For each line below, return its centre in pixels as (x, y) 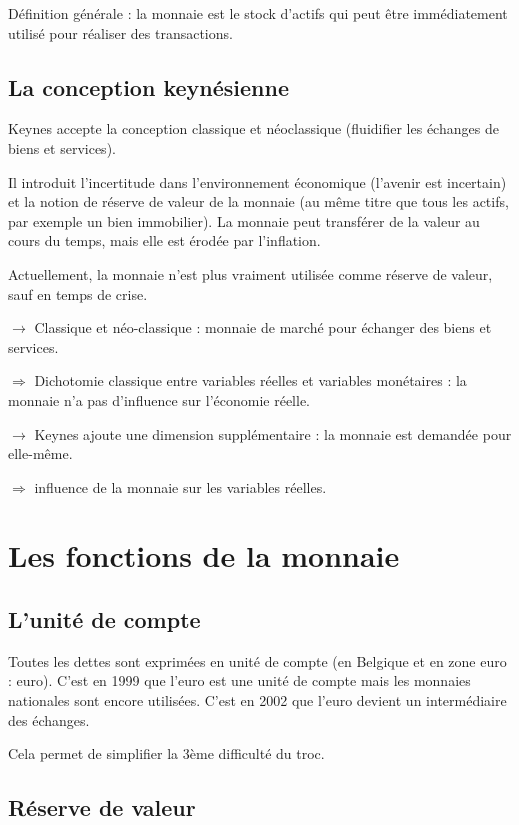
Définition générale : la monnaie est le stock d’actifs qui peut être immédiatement (258, 13)
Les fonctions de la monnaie (204, 555)
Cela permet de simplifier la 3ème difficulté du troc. (166, 753)
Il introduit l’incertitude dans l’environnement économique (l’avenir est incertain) (257, 181)
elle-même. (40, 453)
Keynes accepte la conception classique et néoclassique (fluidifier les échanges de (253, 128)
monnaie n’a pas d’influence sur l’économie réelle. (159, 399)
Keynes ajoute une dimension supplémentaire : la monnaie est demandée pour (273, 433)
